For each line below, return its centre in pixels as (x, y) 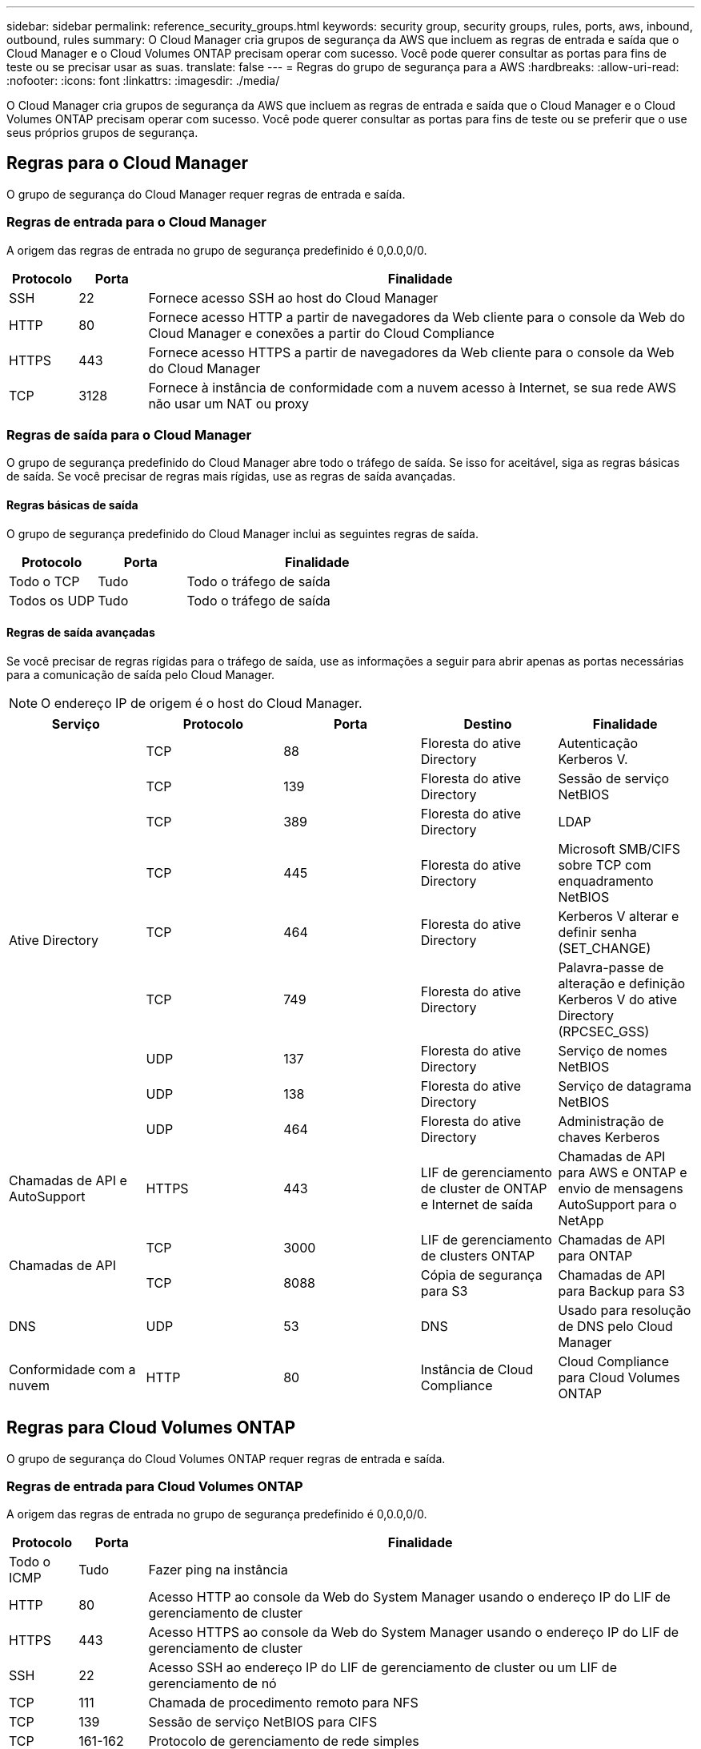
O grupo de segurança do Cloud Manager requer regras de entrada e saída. (206, 194)
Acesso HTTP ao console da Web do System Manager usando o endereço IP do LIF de (409, 1597)
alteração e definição (622, 983)
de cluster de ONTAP (484, 1188)
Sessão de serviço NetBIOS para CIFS (263, 1722)
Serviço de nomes (613, 1050)
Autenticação (598, 743)
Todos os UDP (52, 600)
